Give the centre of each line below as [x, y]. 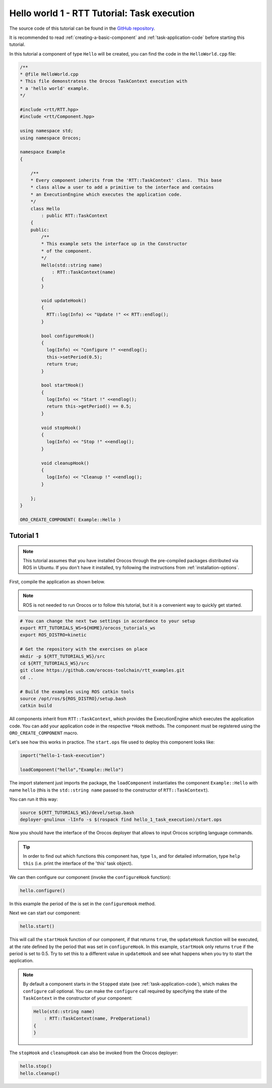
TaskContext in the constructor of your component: [78, 998]
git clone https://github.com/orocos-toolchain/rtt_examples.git [102, 670]
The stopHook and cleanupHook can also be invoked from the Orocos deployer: [94, 1053]
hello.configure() [43, 891]
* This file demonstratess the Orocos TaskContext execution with [104, 81]
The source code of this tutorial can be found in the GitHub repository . [82, 28]
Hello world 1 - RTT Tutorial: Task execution [102, 13]
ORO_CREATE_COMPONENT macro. [44, 733]
